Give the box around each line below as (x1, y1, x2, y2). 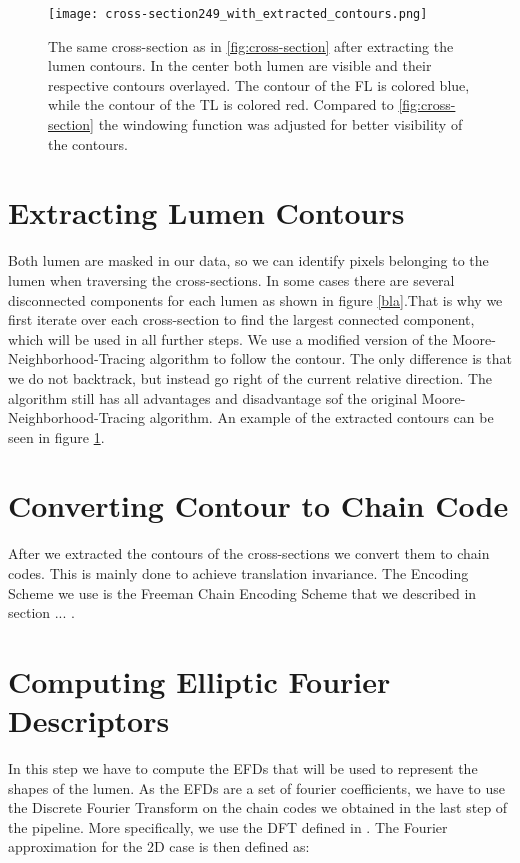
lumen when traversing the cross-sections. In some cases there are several (8, 269, 455, 290)
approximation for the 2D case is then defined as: (8, 836, 310, 857)
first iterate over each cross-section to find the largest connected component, (8, 309, 475, 330)
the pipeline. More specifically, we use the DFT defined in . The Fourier (8, 816, 448, 837)
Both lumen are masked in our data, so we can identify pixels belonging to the (8, 250, 489, 271)
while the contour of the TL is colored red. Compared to (48, 94, 394, 115)
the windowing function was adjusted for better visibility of (98, 114, 463, 135)
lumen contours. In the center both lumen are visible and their (48, 55, 432, 76)
